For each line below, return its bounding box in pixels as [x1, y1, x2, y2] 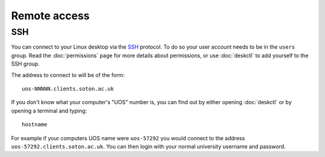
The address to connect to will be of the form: [11, 71, 125, 78]
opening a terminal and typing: [11, 107, 87, 114]
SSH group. [11, 60, 40, 67]
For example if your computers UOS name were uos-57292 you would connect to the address [11, 134, 245, 141]
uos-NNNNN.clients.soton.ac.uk [22, 85, 114, 92]
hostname [22, 121, 48, 128]
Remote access [11, 9, 90, 22]
